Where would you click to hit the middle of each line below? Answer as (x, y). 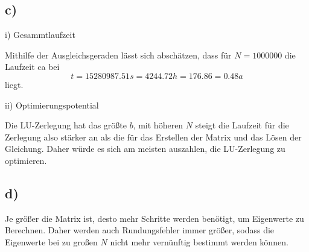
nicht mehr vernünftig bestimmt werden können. (199, 241)
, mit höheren (158, 125)
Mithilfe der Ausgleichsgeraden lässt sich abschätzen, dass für (118, 55)
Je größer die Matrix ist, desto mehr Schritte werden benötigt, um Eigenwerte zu (154, 218)
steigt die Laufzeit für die (242, 125)
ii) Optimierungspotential (52, 105)
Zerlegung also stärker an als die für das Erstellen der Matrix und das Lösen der (153, 137)
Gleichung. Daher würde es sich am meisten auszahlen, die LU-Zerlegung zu (145, 149)
